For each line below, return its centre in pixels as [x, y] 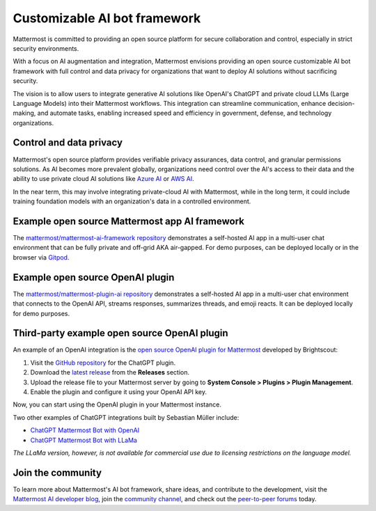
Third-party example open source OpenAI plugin [121, 333]
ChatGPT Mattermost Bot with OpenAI [85, 430]
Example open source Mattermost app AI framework [129, 221]
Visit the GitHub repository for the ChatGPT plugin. [103, 363]
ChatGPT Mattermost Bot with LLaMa [84, 440]
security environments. [46, 48]
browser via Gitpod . [41, 257]
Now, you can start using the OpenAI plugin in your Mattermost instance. [117, 404]
